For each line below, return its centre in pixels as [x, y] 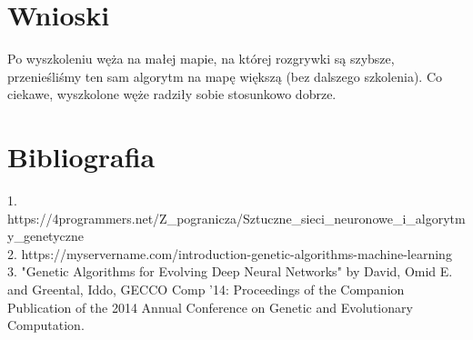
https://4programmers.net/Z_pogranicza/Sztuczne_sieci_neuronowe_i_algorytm [236, 218]
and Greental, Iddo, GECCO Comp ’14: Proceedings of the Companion [206, 289]
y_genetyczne [45, 236]
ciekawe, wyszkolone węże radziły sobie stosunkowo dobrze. [172, 94]
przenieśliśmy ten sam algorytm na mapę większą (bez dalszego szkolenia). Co [225, 76]
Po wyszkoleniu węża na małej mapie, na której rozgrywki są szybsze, [201, 59]
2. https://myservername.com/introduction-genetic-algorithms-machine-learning [230, 253]
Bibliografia [81, 157]
